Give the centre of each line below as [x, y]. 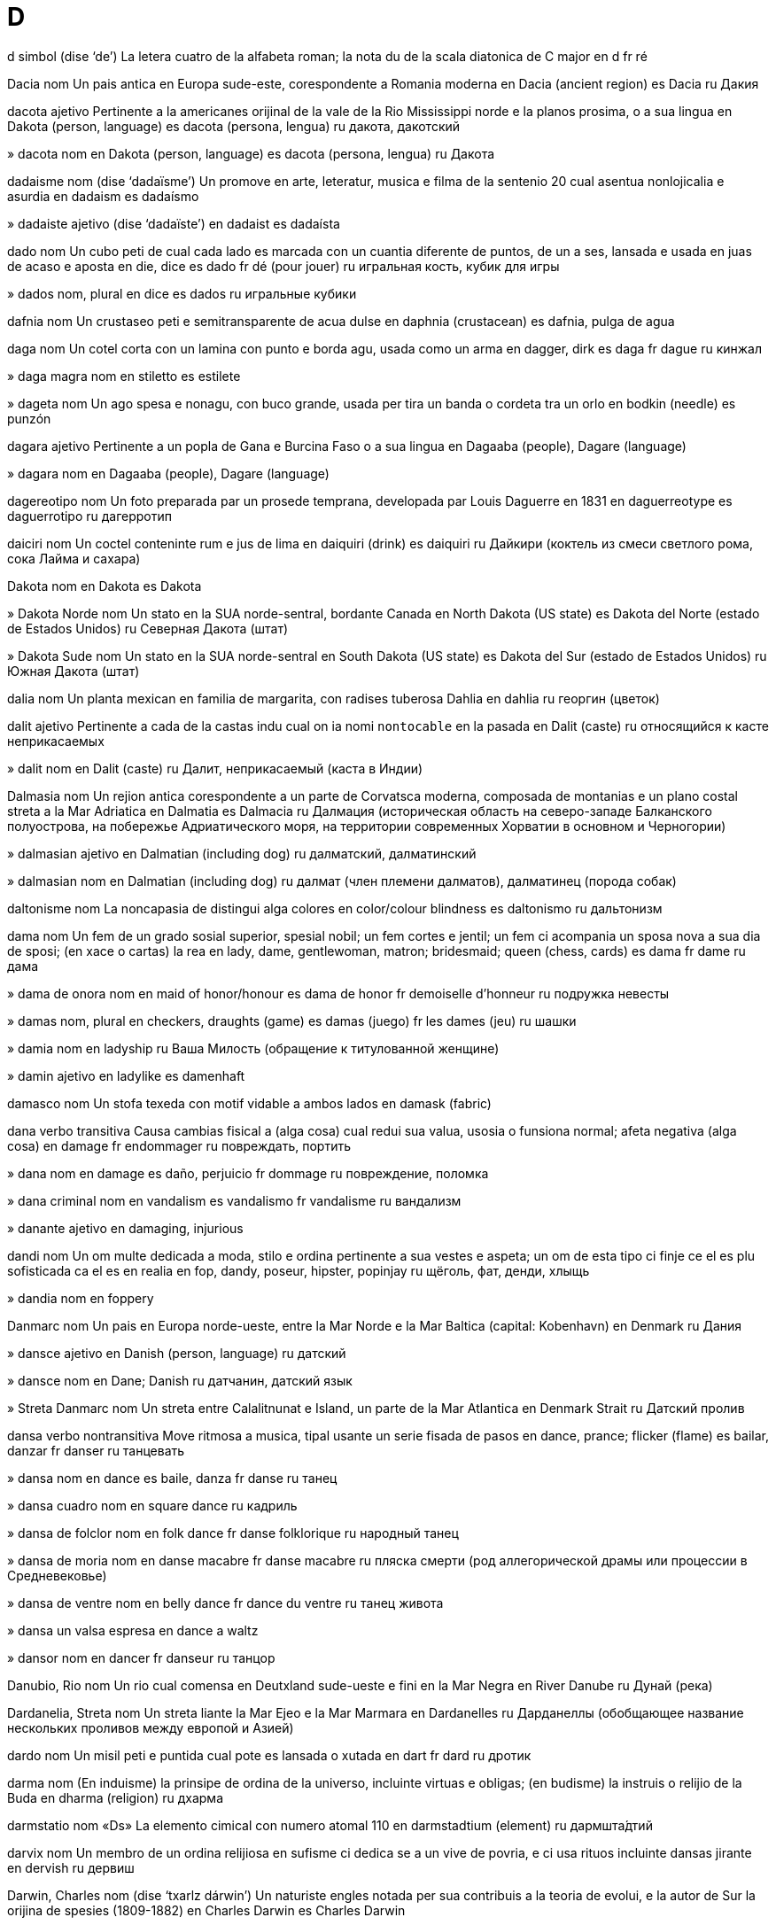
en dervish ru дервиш [71, 1867]
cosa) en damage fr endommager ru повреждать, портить [179, 1145]
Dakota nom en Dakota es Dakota [105, 586]
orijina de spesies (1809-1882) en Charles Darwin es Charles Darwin [206, 1910]
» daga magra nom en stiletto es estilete [124, 376]
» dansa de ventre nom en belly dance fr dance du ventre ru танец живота [225, 1603]
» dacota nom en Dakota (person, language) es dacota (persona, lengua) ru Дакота [251, 153]
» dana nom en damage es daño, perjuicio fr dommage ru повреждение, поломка [248, 1173]
